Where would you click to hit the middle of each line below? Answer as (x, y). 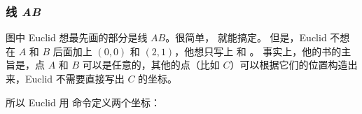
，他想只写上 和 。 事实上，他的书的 (258, 51)
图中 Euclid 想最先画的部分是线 (77, 37)
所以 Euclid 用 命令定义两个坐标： (83, 102)
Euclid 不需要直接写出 (75, 78)
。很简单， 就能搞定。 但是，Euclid (246, 37)
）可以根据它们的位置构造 (289, 65)
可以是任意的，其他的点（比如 (151, 65)
